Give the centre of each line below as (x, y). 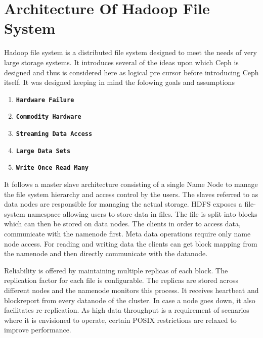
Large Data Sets (43, 151)
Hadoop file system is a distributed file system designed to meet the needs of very (130, 52)
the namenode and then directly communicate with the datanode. (106, 253)
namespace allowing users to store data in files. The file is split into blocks (142, 213)
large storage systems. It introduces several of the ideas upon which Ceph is (121, 62)
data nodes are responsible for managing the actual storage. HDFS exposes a (123, 204)
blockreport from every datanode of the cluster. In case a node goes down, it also (130, 300)
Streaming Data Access (54, 134)
